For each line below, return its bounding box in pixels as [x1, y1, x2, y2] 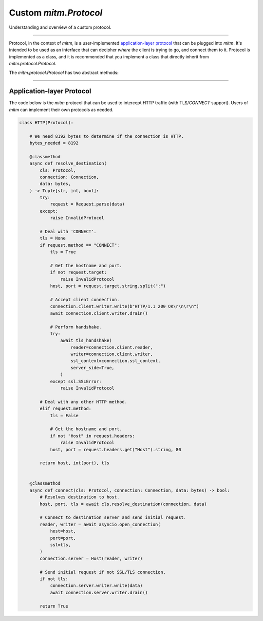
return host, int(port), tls [39, 460, 110, 466]
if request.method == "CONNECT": [39, 242, 120, 248]
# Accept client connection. [50, 297, 120, 302]
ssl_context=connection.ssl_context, [71, 358, 161, 364]
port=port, [50, 535, 76, 541]
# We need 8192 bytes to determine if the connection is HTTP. [29, 133, 184, 139]
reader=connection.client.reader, [71, 345, 153, 350]
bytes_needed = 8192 [29, 140, 79, 146]
